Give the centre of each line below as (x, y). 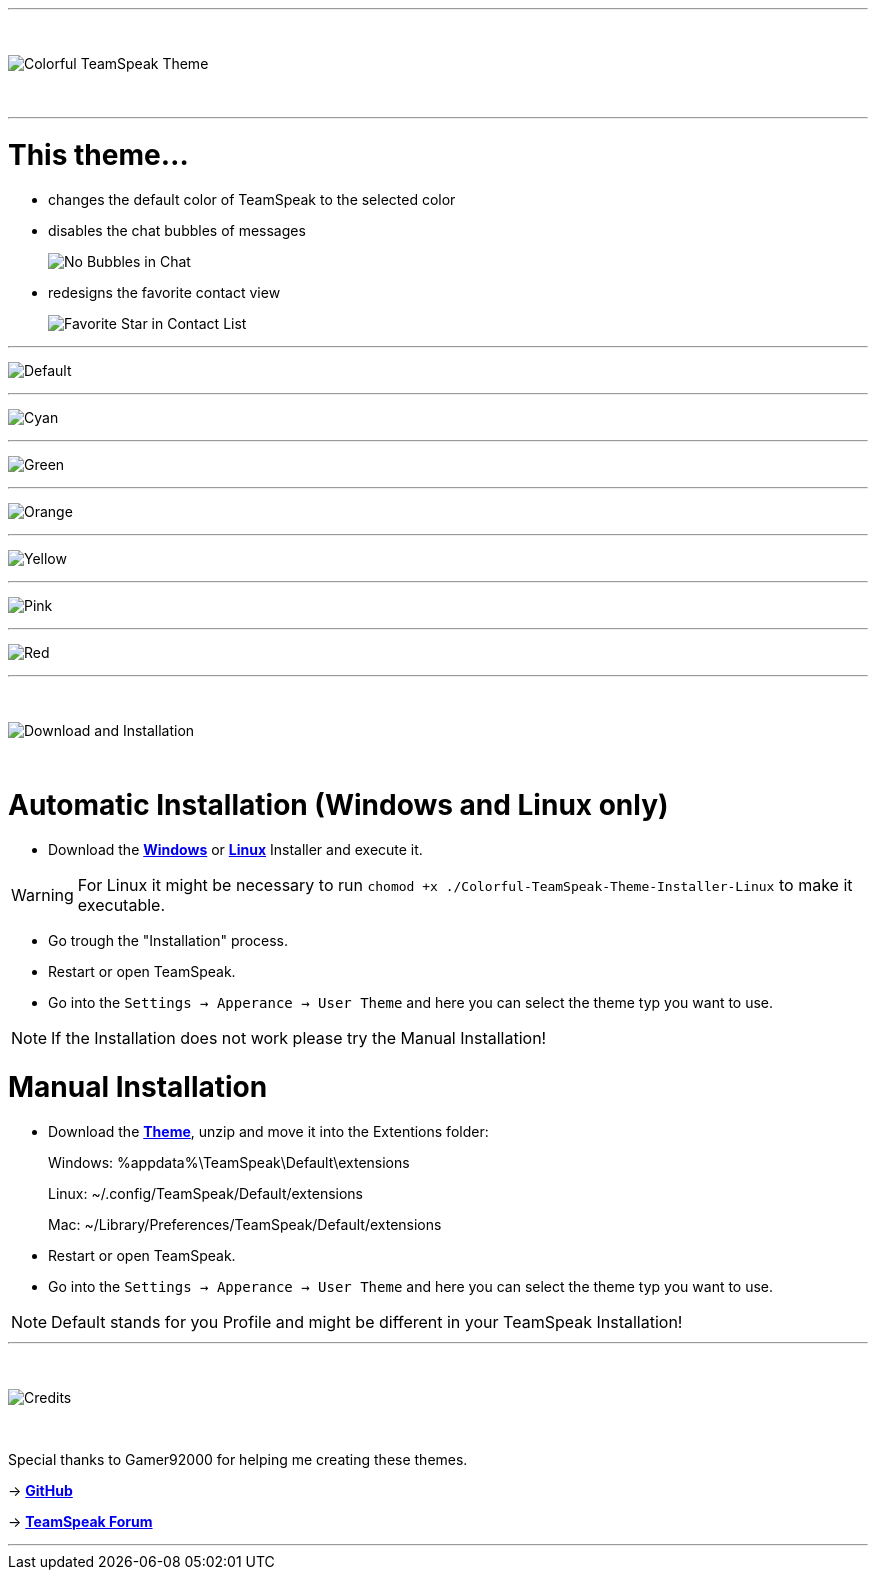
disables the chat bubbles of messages (177, 230)
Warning (42, 895)
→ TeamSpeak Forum (80, 1521)
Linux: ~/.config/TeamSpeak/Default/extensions (205, 1193)
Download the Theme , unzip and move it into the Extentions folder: (268, 1131)
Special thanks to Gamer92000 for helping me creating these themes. (238, 1459)
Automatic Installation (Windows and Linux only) (338, 805)
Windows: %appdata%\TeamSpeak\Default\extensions (229, 1162)
